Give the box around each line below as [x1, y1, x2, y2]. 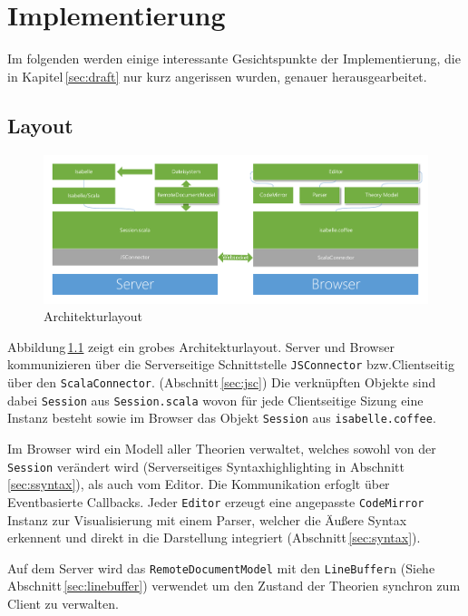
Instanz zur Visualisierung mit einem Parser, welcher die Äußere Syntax [7, 510, 407, 529]
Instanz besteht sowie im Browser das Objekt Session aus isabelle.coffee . [7, 408, 436, 427]
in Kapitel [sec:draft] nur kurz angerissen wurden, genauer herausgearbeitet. [7, 66, 427, 85]
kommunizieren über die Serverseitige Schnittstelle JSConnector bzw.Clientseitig [7, 355, 454, 374]
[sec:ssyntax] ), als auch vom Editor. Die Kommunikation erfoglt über [7, 474, 390, 494]
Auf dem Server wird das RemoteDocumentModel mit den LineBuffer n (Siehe [7, 558, 435, 577]
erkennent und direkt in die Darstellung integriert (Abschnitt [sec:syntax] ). [7, 528, 421, 547]
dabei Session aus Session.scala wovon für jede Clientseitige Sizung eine [7, 390, 424, 409]
